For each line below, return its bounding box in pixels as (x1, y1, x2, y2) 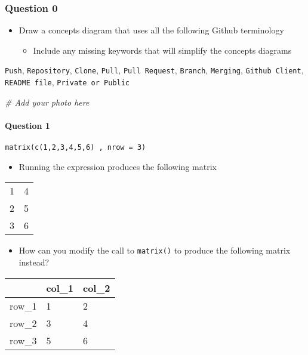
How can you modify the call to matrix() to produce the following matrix (19, 244, 291, 257)
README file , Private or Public (5, 76, 130, 88)
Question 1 (5, 119, 50, 131)
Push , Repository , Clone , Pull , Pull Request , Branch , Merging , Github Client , (5, 64, 304, 76)
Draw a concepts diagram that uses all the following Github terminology (19, 24, 284, 36)
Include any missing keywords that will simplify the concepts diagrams (33, 44, 292, 56)
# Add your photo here (5, 95, 90, 108)
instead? (19, 256, 50, 268)
